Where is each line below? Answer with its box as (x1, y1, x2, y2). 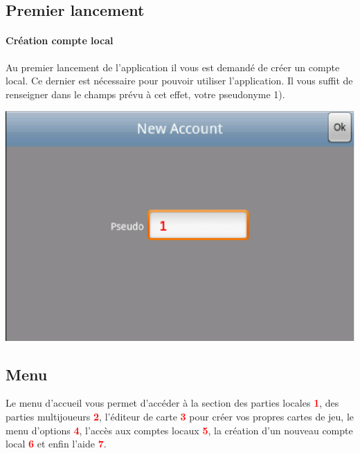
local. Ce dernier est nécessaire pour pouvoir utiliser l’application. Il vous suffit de (6, 73, 353, 88)
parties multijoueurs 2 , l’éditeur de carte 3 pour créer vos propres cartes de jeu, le (6, 409, 354, 423)
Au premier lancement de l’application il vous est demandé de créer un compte (6, 59, 340, 74)
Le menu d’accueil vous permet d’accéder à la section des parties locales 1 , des (6, 396, 339, 410)
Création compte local (6, 33, 114, 48)
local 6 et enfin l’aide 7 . (6, 436, 107, 451)
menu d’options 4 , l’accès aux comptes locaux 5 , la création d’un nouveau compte (6, 423, 353, 437)
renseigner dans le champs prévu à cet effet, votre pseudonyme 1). (6, 86, 285, 101)
